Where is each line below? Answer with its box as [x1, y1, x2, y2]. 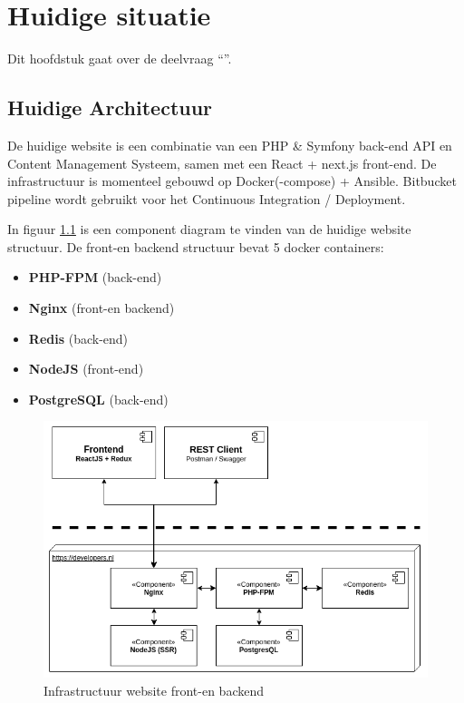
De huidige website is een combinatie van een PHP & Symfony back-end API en [7, 135, 452, 154]
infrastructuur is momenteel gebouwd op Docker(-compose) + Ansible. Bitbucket [7, 171, 457, 190]
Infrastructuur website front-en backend [43, 680, 264, 699]
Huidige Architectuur [7, 93, 213, 122]
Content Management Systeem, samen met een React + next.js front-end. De [7, 153, 437, 172]
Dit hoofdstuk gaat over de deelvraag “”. [7, 49, 232, 68]
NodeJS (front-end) [28, 359, 144, 378]
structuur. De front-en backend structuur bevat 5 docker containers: [7, 237, 384, 256]
